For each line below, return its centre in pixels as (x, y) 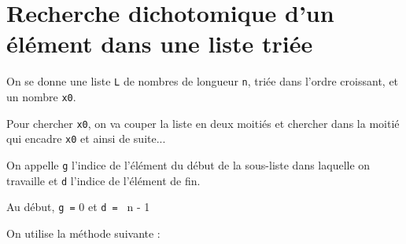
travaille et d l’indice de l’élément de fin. (103, 180)
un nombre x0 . (41, 96)
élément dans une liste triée (160, 44)
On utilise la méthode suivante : (83, 233)
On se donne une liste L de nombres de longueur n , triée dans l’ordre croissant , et (203, 81)
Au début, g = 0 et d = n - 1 (78, 207)
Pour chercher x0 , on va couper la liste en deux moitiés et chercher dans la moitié (203, 123)
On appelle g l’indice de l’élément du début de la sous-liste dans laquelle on (188, 164)
